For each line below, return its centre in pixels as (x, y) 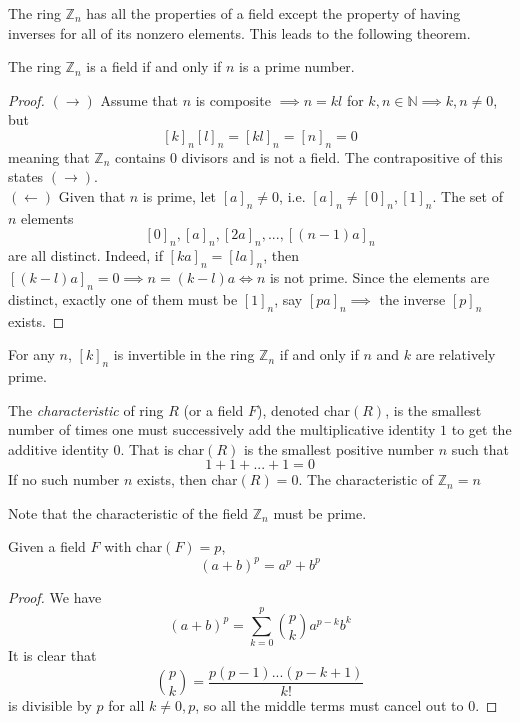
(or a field (213, 409)
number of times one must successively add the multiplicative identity (222, 429)
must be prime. (320, 512)
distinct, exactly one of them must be (123, 298)
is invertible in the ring (184, 354)
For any (31, 354)
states (26, 176)
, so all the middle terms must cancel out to (329, 705)
